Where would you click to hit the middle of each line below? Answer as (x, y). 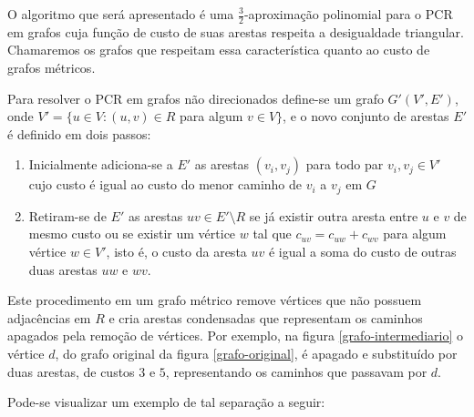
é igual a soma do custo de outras (362, 252)
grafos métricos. (52, 68)
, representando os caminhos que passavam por (296, 371)
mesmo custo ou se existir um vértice (132, 234)
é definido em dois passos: (79, 133)
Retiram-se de (67, 215)
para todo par (345, 164)
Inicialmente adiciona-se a (101, 164)
